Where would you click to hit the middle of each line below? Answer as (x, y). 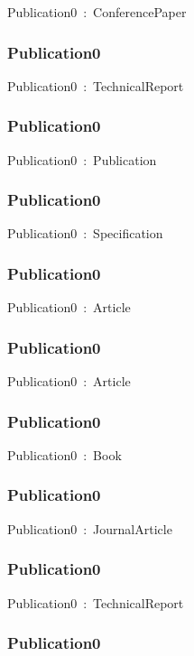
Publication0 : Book (65, 454)
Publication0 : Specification (85, 233)
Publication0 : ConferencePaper (97, 12)
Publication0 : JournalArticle (90, 528)
